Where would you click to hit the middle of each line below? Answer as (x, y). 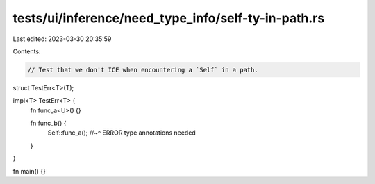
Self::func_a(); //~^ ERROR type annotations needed (122, 133)
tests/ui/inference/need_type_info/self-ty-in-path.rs (169, 18)
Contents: (27, 51)
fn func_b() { (48, 123)
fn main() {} (30, 171)
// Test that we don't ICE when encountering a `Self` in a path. (143, 70)
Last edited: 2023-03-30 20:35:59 (62, 39)
